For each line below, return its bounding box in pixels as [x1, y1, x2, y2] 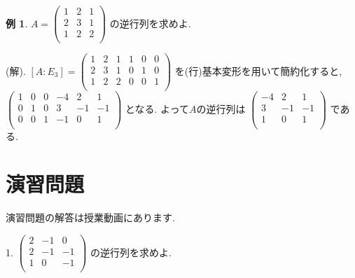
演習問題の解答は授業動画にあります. [6, 210, 175, 225]
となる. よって [125, 101, 189, 116]
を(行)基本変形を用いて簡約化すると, [174, 63, 342, 78]
